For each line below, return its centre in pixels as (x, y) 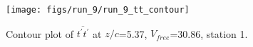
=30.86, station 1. (209, 33)
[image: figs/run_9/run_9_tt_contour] (98, 10)
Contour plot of (40, 33)
